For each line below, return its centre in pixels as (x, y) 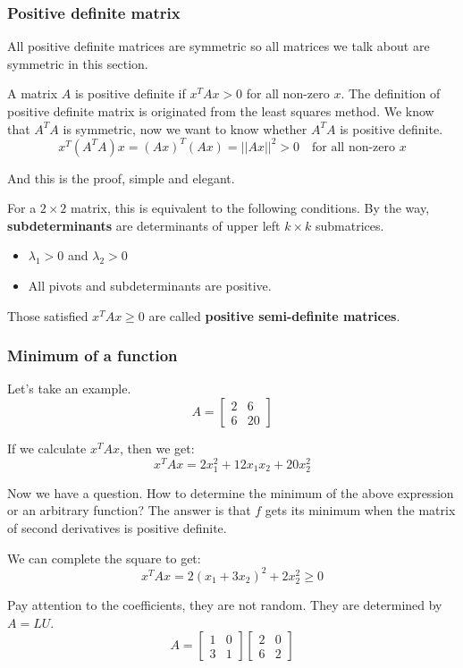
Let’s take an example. (69, 389)
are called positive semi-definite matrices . (274, 315)
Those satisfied (48, 315)
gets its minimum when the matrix (360, 510)
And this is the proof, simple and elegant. (121, 178)
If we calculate (47, 448)
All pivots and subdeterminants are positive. (150, 286)
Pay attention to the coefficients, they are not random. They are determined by (225, 604)
